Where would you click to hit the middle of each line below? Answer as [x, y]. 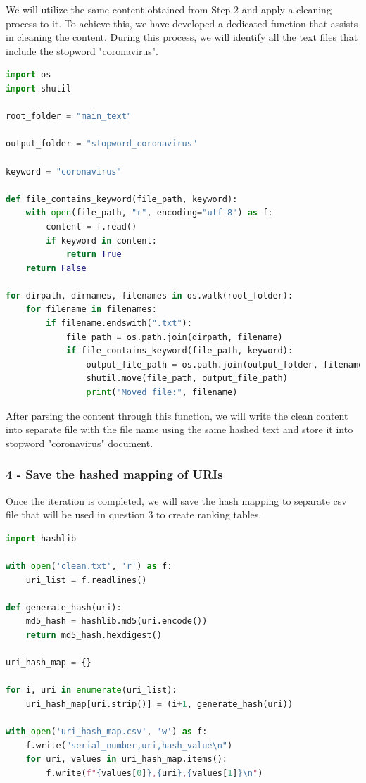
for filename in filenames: [91, 309]
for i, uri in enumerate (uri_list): [91, 690]
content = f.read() [91, 226]
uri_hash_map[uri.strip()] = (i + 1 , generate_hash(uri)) [159, 704]
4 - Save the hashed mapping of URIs [114, 474]
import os [29, 75]
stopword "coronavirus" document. [80, 443]
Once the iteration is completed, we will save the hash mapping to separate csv [176, 500]
